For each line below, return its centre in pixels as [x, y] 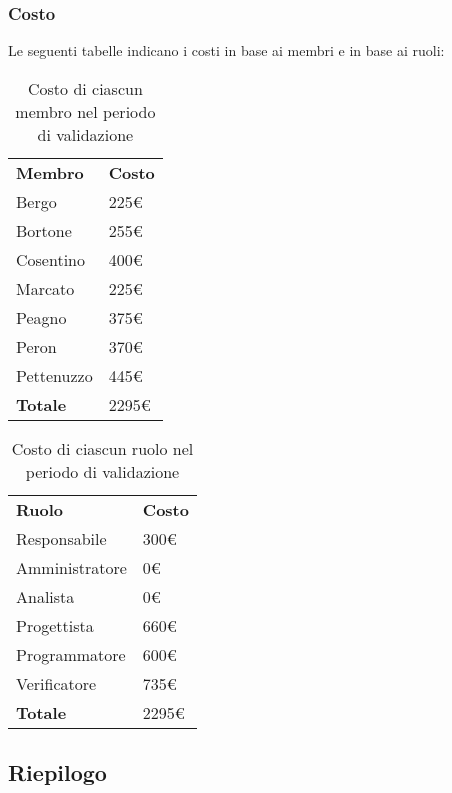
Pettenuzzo [54, 375]
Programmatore [71, 654]
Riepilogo [57, 772]
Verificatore [56, 683]
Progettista [55, 625]
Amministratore [71, 567]
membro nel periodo [85, 111]
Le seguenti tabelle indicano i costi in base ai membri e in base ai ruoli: [226, 50]
